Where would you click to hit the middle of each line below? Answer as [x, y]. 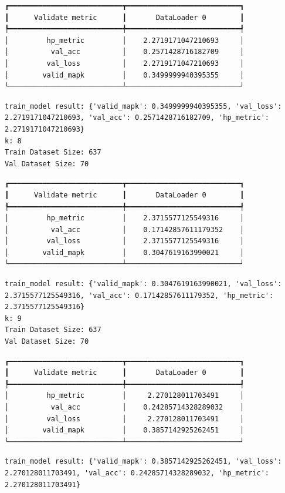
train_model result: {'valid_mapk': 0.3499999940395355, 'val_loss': [143, 106]
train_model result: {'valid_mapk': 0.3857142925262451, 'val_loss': [143, 462]
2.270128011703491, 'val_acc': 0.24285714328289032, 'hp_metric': [137, 473]
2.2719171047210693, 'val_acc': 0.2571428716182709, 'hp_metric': [137, 118]
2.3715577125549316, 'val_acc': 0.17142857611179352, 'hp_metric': [139, 295]
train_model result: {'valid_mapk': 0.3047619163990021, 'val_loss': [143, 284]
